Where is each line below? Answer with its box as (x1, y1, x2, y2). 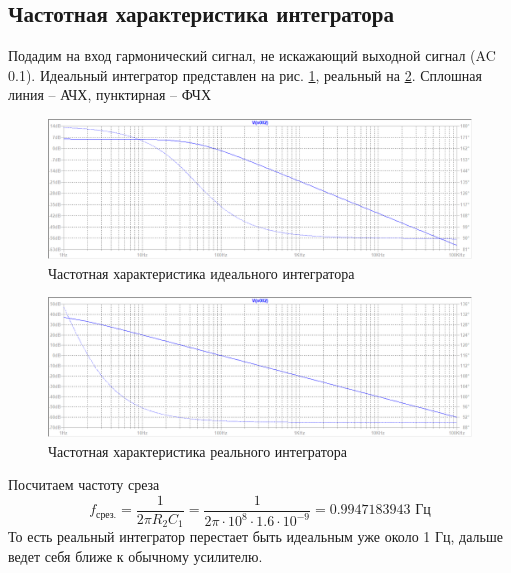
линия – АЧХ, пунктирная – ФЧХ (8, 84, 212, 105)
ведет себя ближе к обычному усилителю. (8, 545, 263, 566)
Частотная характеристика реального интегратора (48, 440, 347, 461)
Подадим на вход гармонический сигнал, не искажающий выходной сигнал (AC (8, 45, 496, 66)
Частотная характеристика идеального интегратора (48, 262, 355, 283)
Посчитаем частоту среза (8, 474, 160, 495)
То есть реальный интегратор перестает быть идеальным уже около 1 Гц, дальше (8, 526, 503, 547)
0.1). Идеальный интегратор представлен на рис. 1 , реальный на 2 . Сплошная (8, 64, 482, 85)
